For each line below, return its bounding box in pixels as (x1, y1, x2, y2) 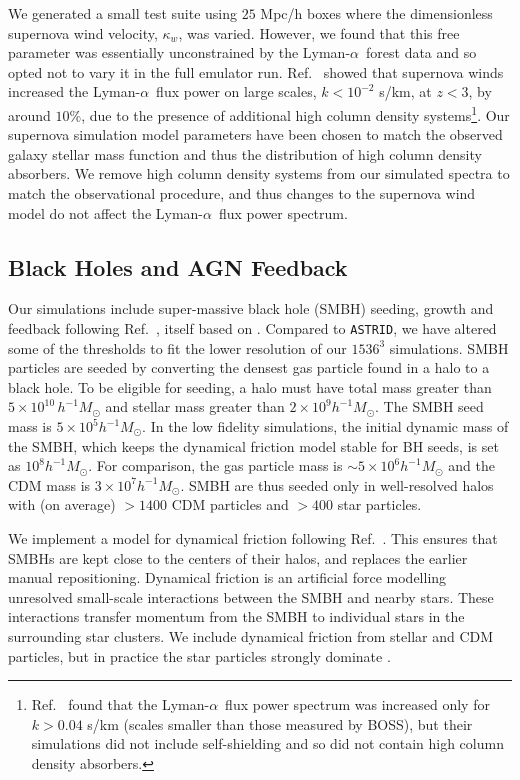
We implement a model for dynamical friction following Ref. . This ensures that (8, 527, 498, 548)
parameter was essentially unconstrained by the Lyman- (8, 42, 351, 63)
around (8, 104, 51, 125)
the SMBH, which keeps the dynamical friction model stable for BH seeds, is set (8, 435, 499, 456)
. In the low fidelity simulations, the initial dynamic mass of (142, 416, 509, 437)
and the (448, 455, 495, 476)
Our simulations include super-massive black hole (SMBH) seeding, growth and (8, 298, 494, 319)
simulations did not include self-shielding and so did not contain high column (31, 733, 504, 754)
